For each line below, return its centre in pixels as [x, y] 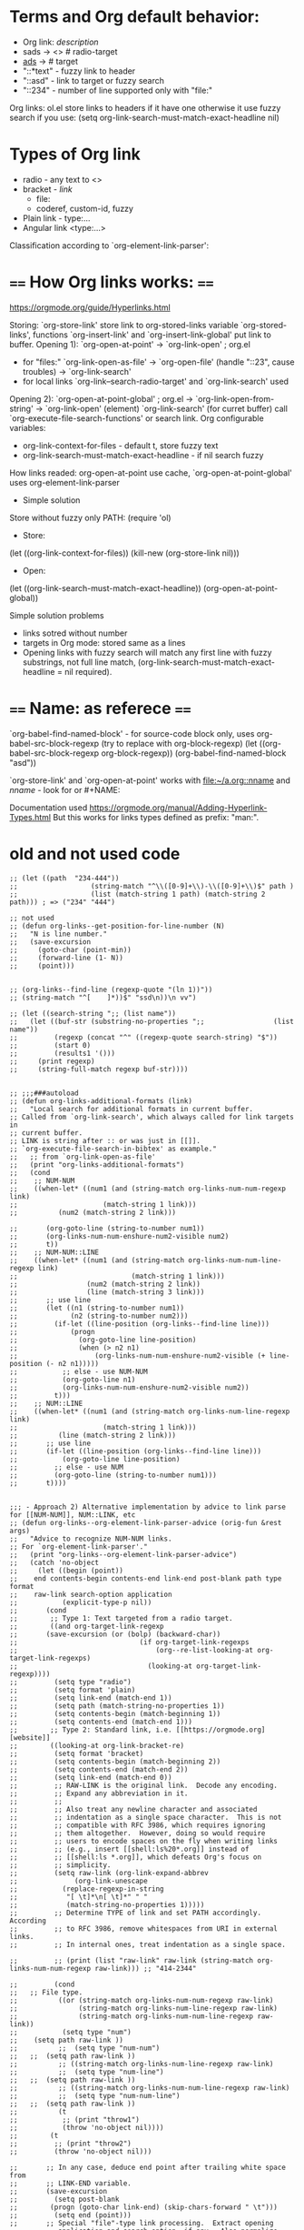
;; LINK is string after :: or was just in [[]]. [105, 1140]
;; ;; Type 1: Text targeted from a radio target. [121, 1618]
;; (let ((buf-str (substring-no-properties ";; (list [152, 1021]
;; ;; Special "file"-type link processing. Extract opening [142, 2223]
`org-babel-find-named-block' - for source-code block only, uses [132, 733]
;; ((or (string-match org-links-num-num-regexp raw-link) [142, 2000]
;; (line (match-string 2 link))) [93, 1435]
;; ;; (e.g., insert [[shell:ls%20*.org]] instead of [129, 1849]
